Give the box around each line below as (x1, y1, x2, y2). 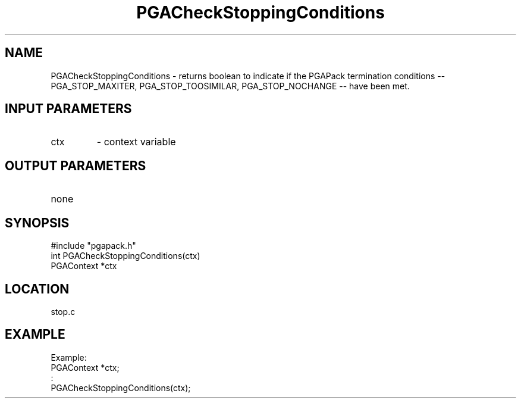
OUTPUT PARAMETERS (5, 158, 146, 173)
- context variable (96, 136, 176, 148)
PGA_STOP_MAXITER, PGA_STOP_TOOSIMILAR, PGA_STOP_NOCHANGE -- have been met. (51, 80, 410, 91)
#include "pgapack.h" (51, 240, 136, 251)
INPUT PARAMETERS (5, 101, 132, 117)
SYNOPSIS (5, 215, 70, 230)
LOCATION (5, 281, 70, 296)
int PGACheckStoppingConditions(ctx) (51, 251, 200, 261)
